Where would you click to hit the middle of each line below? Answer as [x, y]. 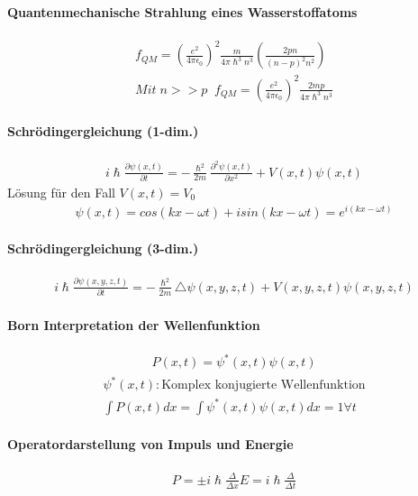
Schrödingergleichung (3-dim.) [103, 248]
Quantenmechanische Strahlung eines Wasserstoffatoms [182, 11]
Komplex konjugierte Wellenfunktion [264, 385]
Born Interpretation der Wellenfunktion [134, 324]
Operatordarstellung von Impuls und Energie [150, 444]
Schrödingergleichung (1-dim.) [103, 131]
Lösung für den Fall [61, 192]
